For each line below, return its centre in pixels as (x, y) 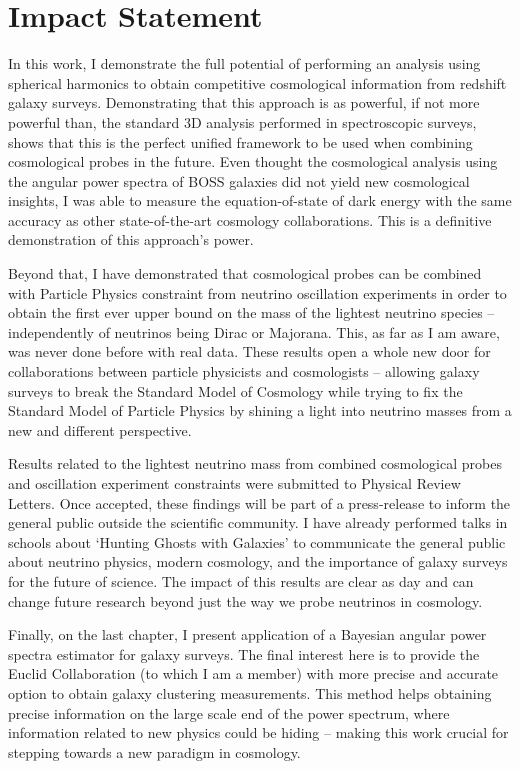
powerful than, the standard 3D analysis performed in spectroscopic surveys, (242, 121)
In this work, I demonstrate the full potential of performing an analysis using (244, 63)
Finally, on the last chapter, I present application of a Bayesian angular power (247, 634)
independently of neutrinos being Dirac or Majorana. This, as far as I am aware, (254, 331)
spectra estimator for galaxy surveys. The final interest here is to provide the (244, 653)
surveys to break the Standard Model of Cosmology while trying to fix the (235, 390)
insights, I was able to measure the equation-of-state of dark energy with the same (260, 200)
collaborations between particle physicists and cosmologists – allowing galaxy (244, 371)
